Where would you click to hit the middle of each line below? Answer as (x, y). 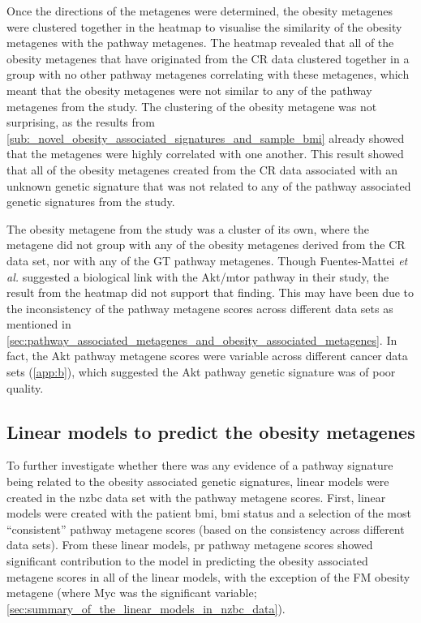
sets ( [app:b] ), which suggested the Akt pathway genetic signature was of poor (201, 372)
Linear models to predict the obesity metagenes (211, 431)
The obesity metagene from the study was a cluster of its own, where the (188, 228)
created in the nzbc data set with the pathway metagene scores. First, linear (196, 497)
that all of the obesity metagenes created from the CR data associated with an (202, 169)
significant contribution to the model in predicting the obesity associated (187, 561)
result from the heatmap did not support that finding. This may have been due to (210, 292)
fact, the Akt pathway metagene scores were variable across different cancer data (207, 356)
